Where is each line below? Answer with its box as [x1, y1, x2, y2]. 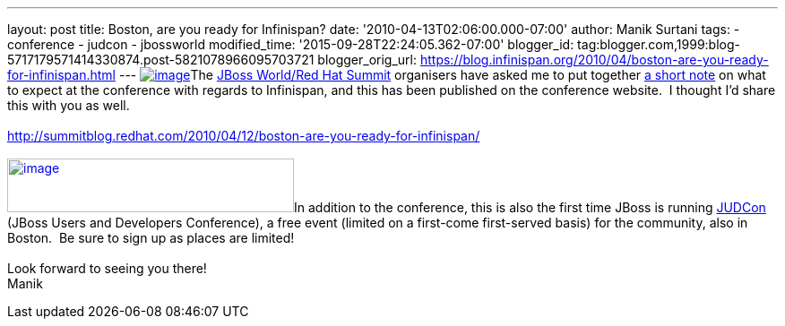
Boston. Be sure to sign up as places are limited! [7, 230, 295, 245]
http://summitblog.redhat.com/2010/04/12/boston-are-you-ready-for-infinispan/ [7, 128, 480, 143]
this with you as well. [7, 98, 130, 113]
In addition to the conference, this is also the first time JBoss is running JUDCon [294, 200, 766, 215]
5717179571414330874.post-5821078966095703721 [7, 52, 315, 67]
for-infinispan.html [7, 67, 116, 82]
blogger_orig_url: [317, 52, 418, 67]
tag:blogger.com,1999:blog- [577, 37, 741, 52]
